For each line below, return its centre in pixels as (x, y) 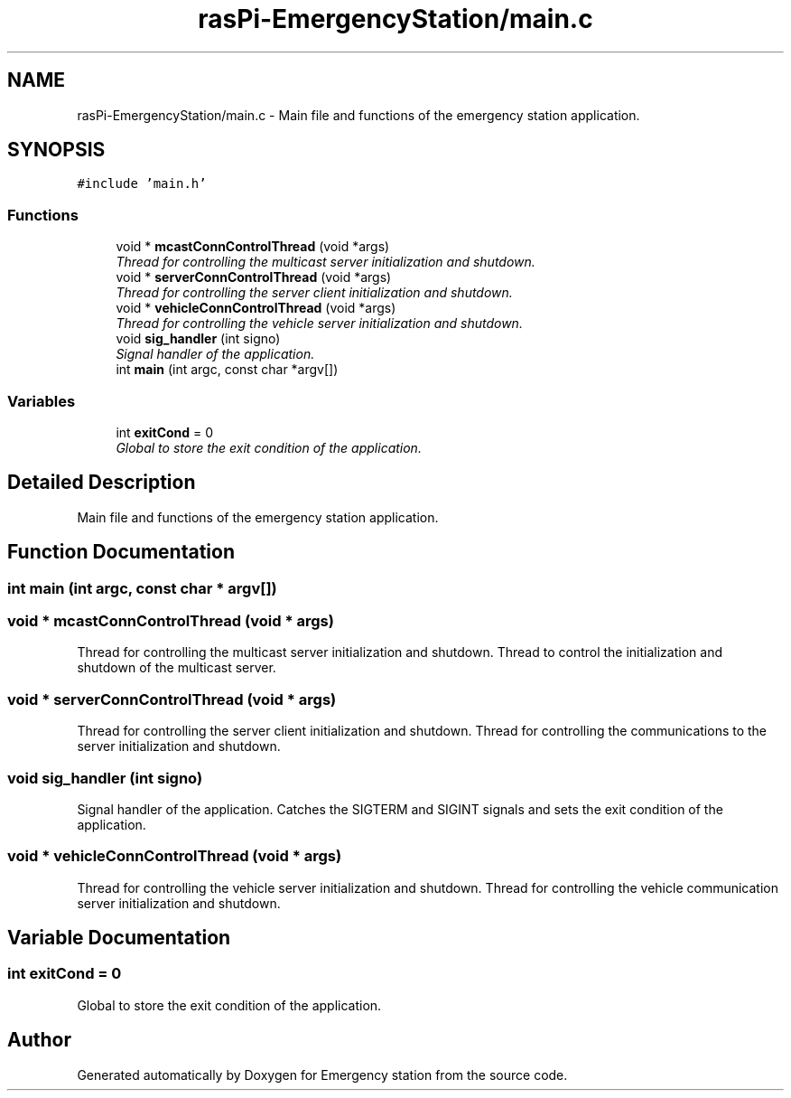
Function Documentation (121, 552)
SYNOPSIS (56, 150)
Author (39, 1040)
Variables (42, 401)
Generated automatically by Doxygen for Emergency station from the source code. (322, 1075)
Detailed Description (102, 483)
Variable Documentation (119, 938)
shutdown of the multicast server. (177, 668)
